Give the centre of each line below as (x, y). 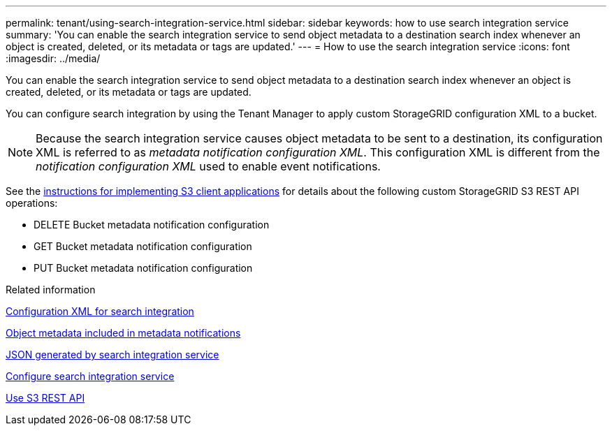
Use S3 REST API (45, 398)
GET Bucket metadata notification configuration (143, 246)
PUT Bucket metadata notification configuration (143, 268)
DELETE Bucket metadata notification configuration (152, 225)
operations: (32, 203)
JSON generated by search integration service (112, 355)
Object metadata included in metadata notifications (123, 333)
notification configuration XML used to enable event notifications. (208, 166)
